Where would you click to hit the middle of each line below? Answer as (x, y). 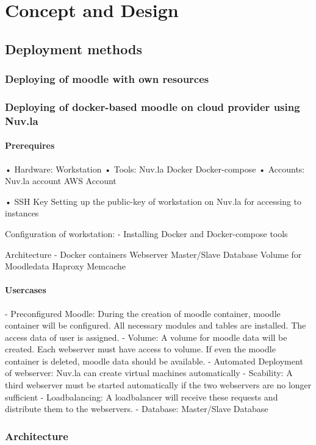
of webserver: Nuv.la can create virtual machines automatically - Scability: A (149, 373)
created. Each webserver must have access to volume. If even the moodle (140, 349)
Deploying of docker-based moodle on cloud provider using (153, 106)
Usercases (26, 290)
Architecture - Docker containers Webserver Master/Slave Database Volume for (153, 254)
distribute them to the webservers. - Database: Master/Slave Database (137, 409)
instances (22, 213)
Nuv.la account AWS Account (61, 181)
